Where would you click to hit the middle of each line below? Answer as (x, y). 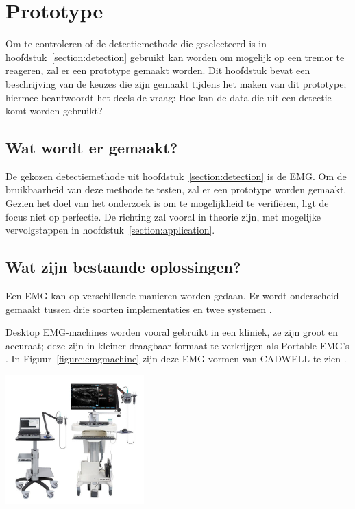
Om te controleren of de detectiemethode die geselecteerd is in (136, 44)
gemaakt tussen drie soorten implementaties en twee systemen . (139, 309)
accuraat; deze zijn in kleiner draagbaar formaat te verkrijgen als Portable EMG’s (177, 345)
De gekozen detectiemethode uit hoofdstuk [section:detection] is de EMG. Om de (176, 176)
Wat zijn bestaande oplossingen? (123, 267)
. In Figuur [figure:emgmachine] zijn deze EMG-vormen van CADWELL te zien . (176, 359)
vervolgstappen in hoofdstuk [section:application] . (110, 230)
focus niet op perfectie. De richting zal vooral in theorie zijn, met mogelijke (163, 216)
